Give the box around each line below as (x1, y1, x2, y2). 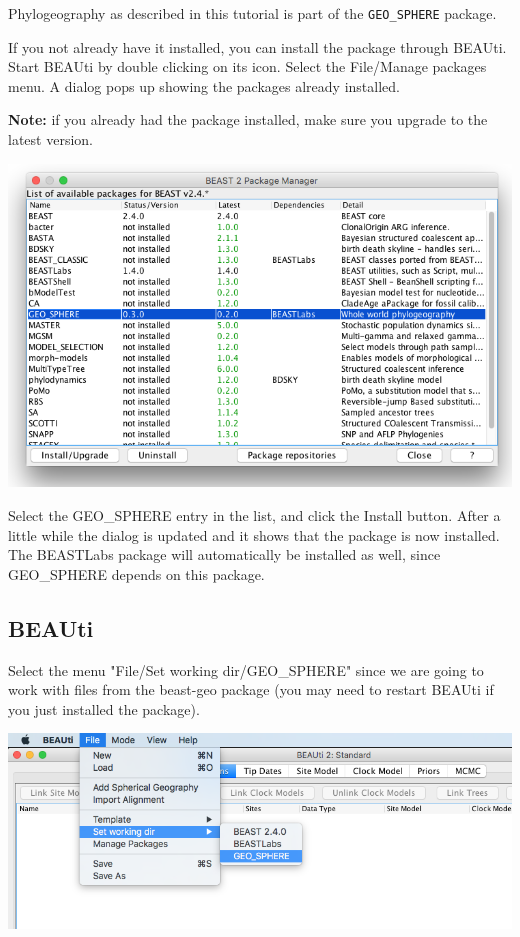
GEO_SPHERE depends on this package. (8, 563, 265, 584)
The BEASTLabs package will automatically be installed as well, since (8, 544, 441, 565)
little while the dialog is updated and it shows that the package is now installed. (8, 524, 500, 545)
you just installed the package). (8, 698, 200, 719)
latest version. (8, 129, 93, 150)
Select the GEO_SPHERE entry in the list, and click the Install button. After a (8, 504, 501, 525)
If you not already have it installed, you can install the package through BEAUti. (8, 36, 507, 57)
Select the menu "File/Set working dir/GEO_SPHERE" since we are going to (8, 659, 484, 680)
